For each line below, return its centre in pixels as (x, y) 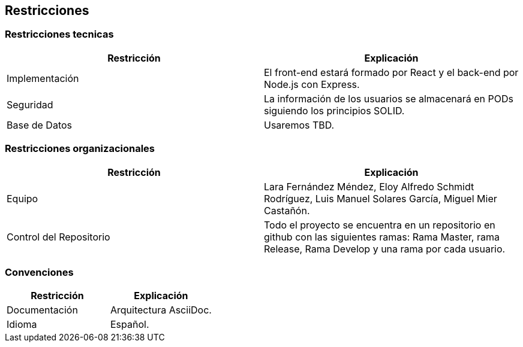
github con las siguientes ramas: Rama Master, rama (382, 237)
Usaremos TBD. (299, 125)
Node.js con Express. (312, 84)
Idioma (22, 325)
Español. (130, 325)
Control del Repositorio (58, 237)
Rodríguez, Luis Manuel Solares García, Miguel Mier (381, 198)
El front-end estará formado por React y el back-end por (391, 72)
